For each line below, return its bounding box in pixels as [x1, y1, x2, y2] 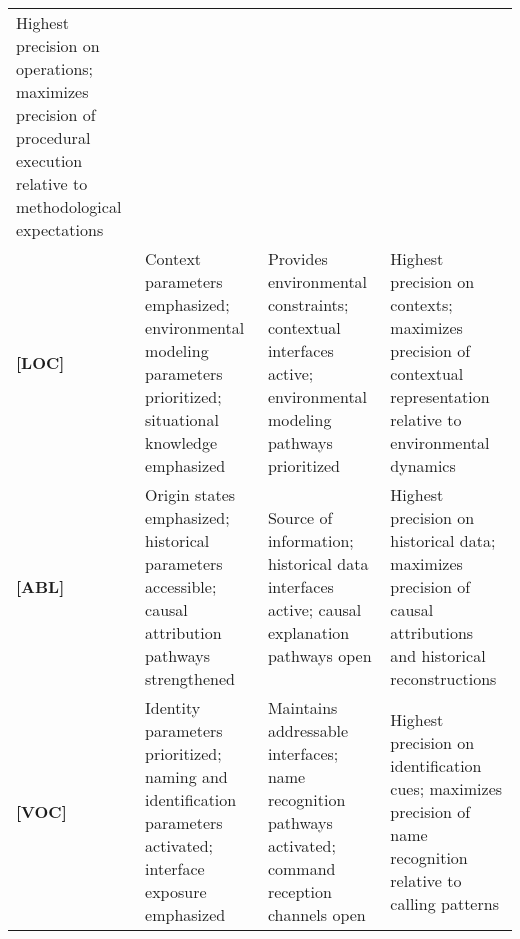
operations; [16, 57, 94, 80]
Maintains [267, 696, 338, 719]
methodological [16, 195, 122, 218]
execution [16, 149, 83, 172]
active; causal [267, 598, 362, 621]
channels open [267, 903, 366, 926]
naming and [145, 765, 228, 788]
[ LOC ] [16, 350, 65, 374]
